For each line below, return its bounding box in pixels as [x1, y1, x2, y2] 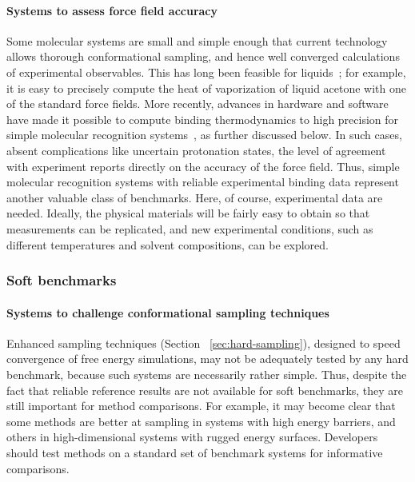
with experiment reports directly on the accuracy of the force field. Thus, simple [6, 157, 400, 174]
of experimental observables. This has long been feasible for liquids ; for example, [6, 63, 406, 80]
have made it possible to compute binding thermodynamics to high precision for [6, 110, 399, 127]
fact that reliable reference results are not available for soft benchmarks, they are [6, 381, 404, 398]
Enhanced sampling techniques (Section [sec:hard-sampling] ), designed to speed [6, 334, 401, 351]
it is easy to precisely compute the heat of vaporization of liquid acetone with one [6, 79, 407, 96]
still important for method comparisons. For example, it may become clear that [6, 397, 396, 414]
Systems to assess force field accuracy [6, 2, 218, 18]
